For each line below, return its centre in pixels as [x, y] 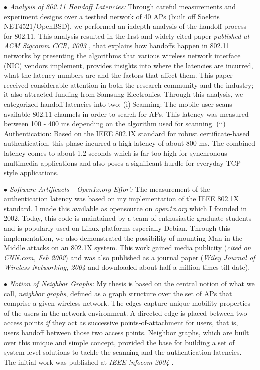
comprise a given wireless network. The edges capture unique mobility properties [127, 303]
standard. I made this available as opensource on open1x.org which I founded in [125, 208]
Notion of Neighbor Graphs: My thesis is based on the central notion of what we [132, 284]
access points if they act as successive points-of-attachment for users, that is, [121, 323]
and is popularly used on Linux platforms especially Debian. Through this [117, 228]
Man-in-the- [226, 237]
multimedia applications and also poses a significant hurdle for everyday [114, 162]
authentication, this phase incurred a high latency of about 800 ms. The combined [130, 143]
